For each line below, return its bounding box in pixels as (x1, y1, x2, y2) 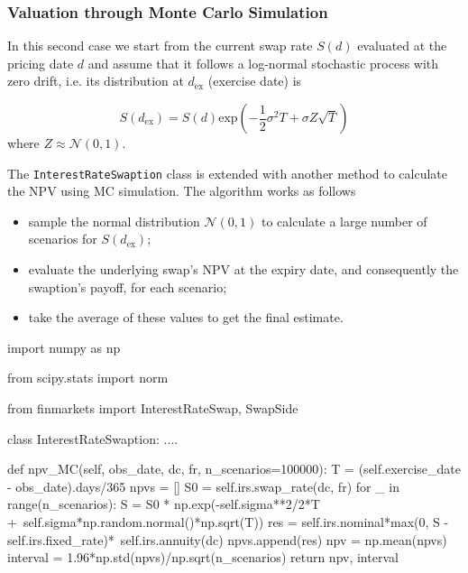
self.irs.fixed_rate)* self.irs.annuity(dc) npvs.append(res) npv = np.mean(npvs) (7, 530, 447, 549)
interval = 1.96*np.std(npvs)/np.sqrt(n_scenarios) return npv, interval (7, 548, 399, 567)
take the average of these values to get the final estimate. (28, 308, 344, 327)
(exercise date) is (207, 71, 302, 90)
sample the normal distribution (28, 211, 200, 230)
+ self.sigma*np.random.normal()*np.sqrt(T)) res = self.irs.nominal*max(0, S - (7, 512, 449, 531)
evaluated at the (357, 36, 447, 55)
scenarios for (28, 229, 97, 248)
